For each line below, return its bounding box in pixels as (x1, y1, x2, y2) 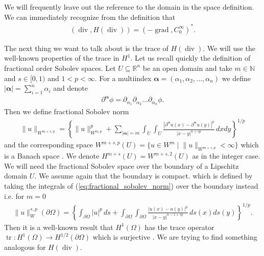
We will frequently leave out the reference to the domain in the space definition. (4, 2, 254, 12)
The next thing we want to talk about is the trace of (4, 42, 169, 53)
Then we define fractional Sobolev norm (4, 106, 129, 117)
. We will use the (203, 42, 256, 53)
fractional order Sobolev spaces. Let (4, 62, 116, 73)
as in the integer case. (192, 150, 260, 161)
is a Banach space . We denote (4, 150, 100, 161)
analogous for (4, 241, 46, 252)
